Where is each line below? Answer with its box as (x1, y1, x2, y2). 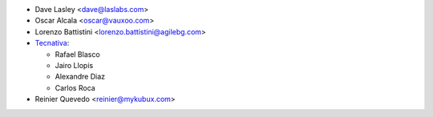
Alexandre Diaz (55, 72, 106, 82)
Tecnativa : (34, 38, 70, 48)
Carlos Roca (55, 83, 95, 92)
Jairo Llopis (55, 60, 94, 70)
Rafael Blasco (55, 49, 100, 59)
